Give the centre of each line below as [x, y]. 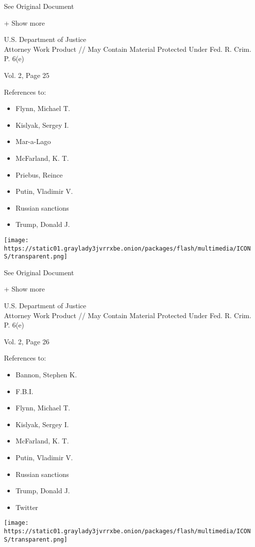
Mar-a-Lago [33, 141]
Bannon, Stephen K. [46, 375]
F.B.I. [24, 391]
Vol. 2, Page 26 [27, 341]
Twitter [27, 507]
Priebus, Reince [39, 174]
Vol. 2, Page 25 [27, 75]
